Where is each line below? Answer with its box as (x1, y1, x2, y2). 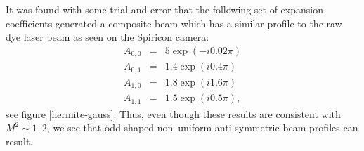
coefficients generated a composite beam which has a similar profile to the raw (6, 15, 342, 30)
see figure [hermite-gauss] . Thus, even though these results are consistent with (6, 106, 341, 121)
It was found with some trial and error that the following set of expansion (6, 2, 323, 16)
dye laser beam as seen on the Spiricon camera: (6, 29, 209, 44)
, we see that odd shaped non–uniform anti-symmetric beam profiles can (46, 120, 358, 135)
